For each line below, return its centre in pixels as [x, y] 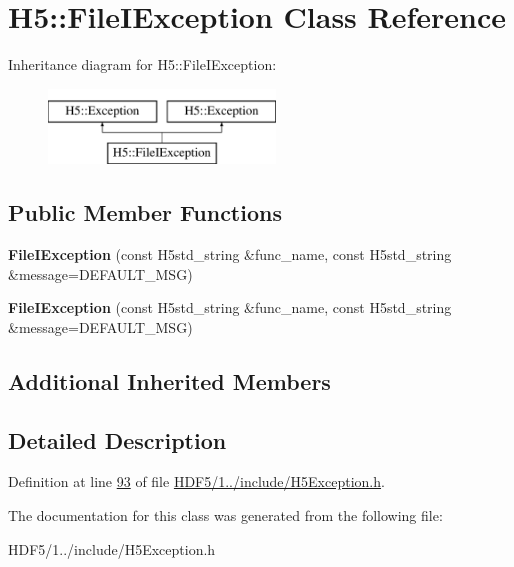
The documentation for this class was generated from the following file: [225, 515]
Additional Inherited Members [169, 380]
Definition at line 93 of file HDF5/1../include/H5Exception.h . [196, 481]
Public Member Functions [145, 212]
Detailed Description [117, 439]
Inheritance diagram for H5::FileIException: [142, 64]
